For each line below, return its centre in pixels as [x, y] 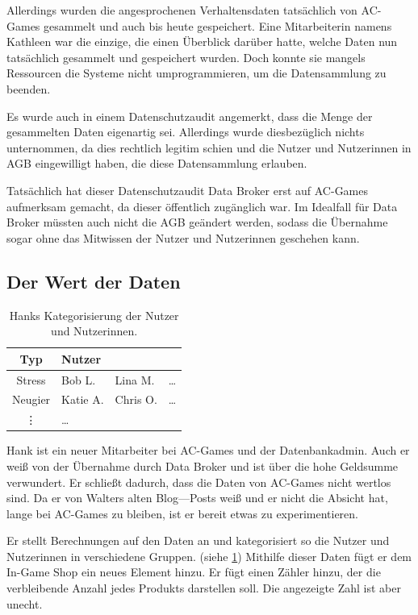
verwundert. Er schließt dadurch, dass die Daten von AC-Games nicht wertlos [199, 482]
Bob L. [79, 379]
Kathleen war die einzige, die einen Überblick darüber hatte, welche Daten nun [202, 42]
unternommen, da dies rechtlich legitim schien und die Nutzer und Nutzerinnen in [209, 147]
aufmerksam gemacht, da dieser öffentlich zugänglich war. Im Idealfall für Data [202, 206]
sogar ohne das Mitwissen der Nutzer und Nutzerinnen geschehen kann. [183, 237]
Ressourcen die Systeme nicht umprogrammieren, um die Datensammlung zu [196, 73]
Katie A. [83, 399]
